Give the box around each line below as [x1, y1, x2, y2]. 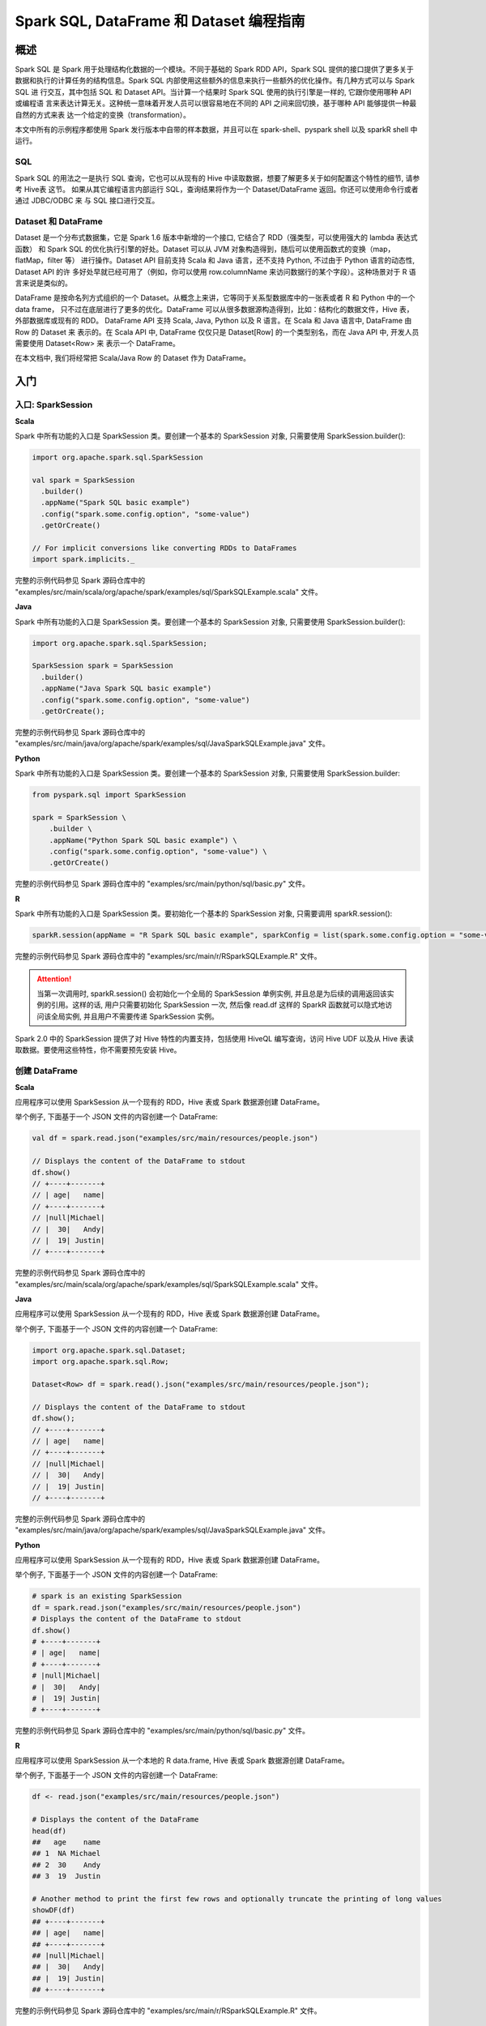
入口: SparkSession [15, 400, 93, 411]
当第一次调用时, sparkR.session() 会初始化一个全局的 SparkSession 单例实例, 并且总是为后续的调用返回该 [36, 989, 388, 998]
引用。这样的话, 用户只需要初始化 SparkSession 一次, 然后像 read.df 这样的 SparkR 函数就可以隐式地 [50, 1000, 386, 1010]
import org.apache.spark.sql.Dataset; [32, 1345, 186, 1355]
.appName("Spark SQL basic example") [40, 498, 190, 507]
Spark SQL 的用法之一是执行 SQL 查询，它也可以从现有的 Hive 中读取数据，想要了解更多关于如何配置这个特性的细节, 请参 [15, 173, 420, 182]
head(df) [32, 1826, 67, 1836]
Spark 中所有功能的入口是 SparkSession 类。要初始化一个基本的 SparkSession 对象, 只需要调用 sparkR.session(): [15, 908, 393, 919]
